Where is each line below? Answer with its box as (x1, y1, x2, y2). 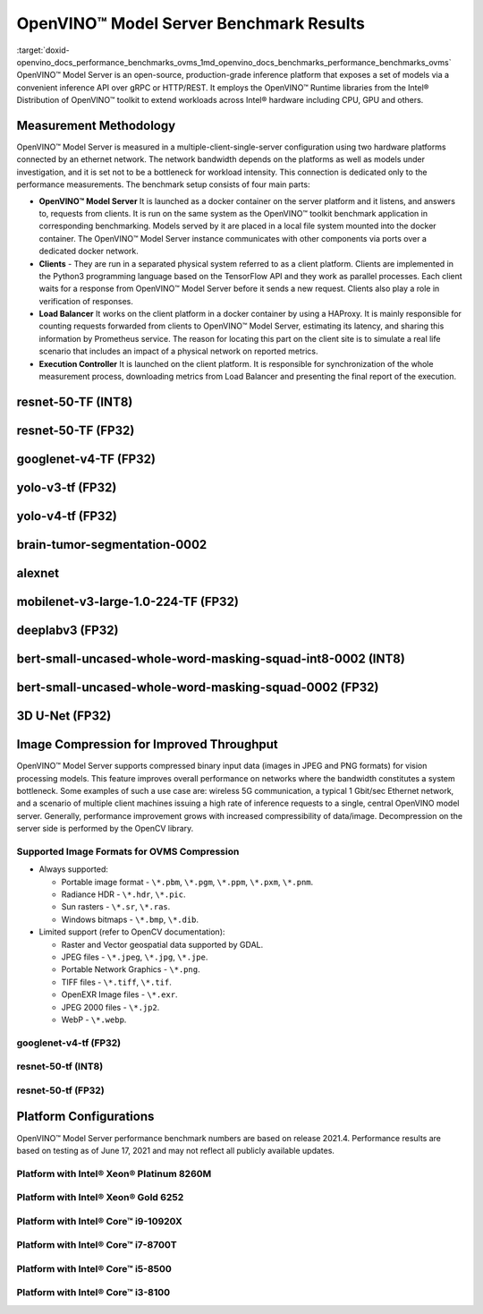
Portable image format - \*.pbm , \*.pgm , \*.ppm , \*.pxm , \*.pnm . (61, 876, 314, 887)
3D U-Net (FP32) (16, 708, 112, 724)
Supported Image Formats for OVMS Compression (16, 845, 240, 858)
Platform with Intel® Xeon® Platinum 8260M (16, 1167, 212, 1180)
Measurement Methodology (16, 117, 176, 133)
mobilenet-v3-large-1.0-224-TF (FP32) (16, 593, 239, 609)
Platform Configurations (16, 1109, 155, 1124)
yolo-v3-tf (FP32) (16, 480, 117, 495)
